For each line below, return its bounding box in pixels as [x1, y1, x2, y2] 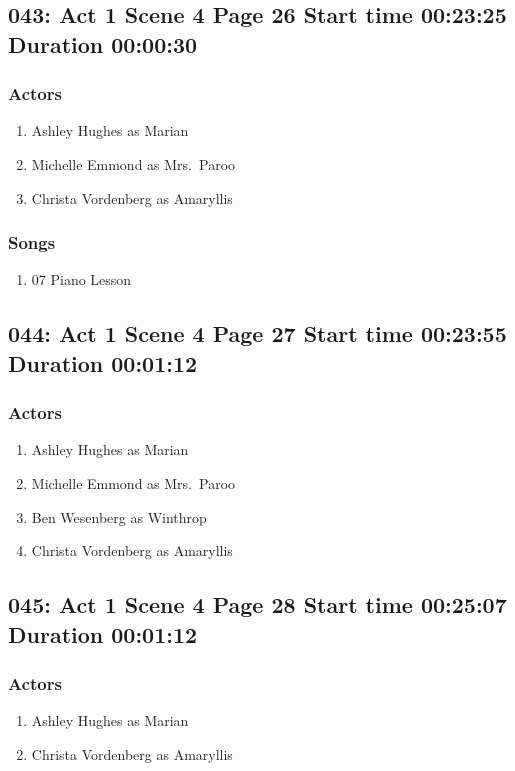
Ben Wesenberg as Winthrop [31, 506, 207, 527]
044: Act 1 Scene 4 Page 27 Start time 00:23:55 [8, 318, 507, 349]
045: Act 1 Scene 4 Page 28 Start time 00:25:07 [8, 589, 507, 620]
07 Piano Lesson [31, 269, 132, 290]
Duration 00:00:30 [8, 28, 198, 59]
